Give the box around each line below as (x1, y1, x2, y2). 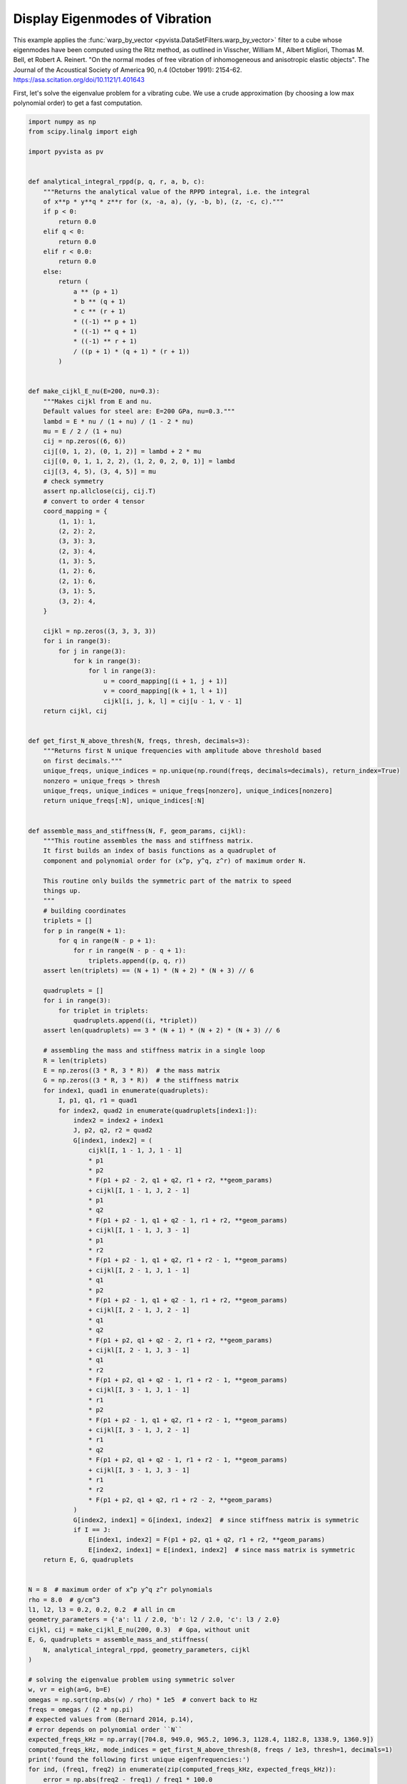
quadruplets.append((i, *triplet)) (73, 1017, 197, 1025)
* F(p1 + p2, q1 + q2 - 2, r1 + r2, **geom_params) (88, 1336, 273, 1344)
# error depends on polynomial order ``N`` (28, 1725, 183, 1733)
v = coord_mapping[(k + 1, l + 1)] (103, 687, 228, 695)
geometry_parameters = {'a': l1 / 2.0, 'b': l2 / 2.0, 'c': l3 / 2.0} (28, 1616, 281, 1623)
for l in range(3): (88, 667, 157, 675)
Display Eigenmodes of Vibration (13, 11, 212, 26)
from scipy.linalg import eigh (28, 128, 138, 136)
